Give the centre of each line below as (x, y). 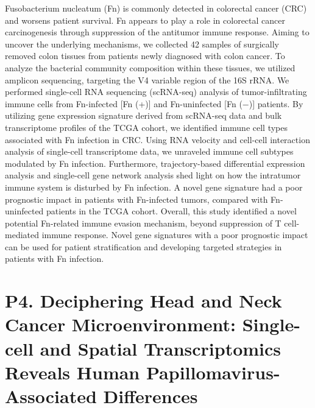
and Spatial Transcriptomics (161, 348)
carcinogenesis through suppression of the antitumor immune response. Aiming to (157, 32)
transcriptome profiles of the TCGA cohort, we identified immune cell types (147, 127)
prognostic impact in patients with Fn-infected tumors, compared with (136, 199)
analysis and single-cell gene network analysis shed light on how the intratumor (153, 175)
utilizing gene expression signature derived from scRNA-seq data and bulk (143, 115)
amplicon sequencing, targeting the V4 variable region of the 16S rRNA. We (147, 79)
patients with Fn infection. (55, 259)
